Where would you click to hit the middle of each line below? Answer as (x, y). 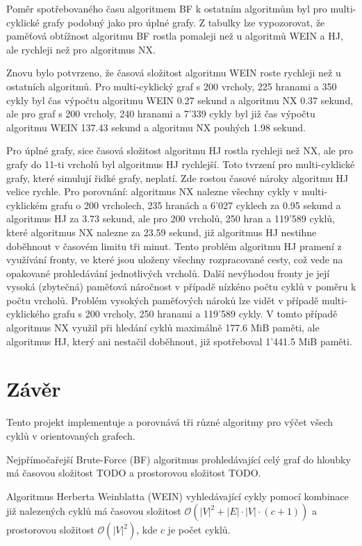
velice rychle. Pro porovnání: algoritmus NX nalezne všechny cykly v (153, 191)
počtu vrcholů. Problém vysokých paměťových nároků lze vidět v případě (163, 300)
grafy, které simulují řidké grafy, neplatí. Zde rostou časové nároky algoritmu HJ (178, 177)
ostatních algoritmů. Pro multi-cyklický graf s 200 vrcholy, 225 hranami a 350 (172, 86)
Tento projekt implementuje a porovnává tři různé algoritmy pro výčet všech (170, 422)
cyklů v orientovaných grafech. (71, 435)
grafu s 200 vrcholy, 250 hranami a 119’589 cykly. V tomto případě (195, 314)
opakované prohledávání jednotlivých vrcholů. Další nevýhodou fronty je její (168, 273)
